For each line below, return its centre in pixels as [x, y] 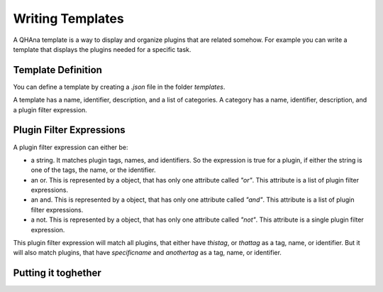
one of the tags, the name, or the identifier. [93, 170]
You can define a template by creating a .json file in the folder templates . [119, 87]
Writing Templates [68, 18]
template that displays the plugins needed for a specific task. [102, 49]
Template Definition [58, 70]
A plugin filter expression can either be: [71, 147]
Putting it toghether [57, 273]
